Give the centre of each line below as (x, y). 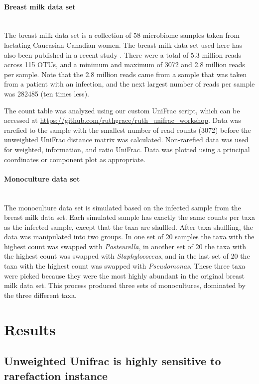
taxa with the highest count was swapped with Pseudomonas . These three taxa (125, 266)
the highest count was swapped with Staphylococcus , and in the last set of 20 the (127, 256)
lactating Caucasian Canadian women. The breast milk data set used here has (123, 45)
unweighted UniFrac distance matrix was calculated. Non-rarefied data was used (126, 140)
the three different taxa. (40, 295)
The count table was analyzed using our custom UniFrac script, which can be (122, 110)
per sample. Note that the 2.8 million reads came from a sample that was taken (126, 74)
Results (30, 329)
